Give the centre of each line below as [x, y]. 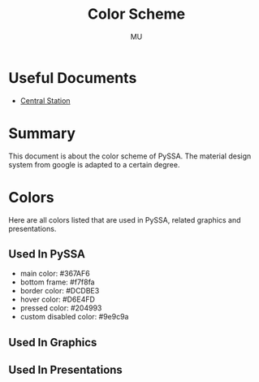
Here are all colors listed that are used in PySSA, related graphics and [125, 219]
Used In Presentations [66, 370]
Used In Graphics [53, 342]
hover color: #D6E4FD [58, 300]
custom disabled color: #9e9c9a [74, 317]
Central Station [45, 100]
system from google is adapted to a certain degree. [94, 164]
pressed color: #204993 [61, 308]
